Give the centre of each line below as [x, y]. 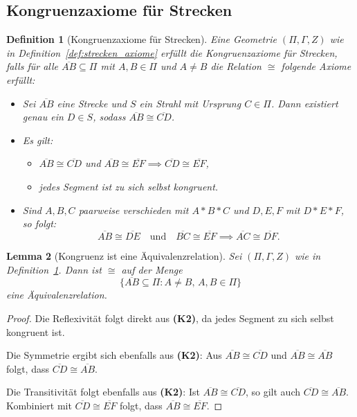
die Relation [236, 66]
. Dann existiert [304, 103]
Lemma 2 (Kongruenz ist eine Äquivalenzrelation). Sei [124, 255]
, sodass [109, 117]
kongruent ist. [36, 331]
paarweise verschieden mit [134, 210]
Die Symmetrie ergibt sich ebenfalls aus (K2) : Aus [114, 355]
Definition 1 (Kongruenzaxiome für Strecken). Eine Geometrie [141, 39]
